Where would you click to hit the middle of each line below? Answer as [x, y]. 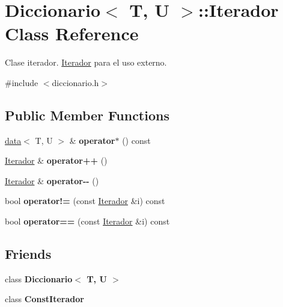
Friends [28, 254]
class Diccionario [39, 278]
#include [22, 82]
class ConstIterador [44, 299]
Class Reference [72, 33]
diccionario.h [75, 82]
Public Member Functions [87, 115]
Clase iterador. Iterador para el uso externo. [86, 62]
